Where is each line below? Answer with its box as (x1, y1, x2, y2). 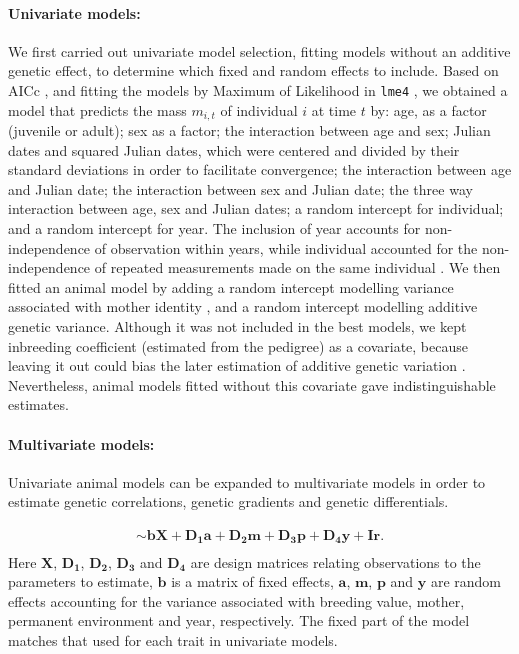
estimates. (8, 394, 69, 415)
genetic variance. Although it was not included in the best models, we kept (8, 316, 467, 337)
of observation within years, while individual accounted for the (94, 237, 478, 258)
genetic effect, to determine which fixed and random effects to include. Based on (8, 60, 499, 81)
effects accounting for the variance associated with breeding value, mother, (8, 590, 465, 611)
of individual (220, 99, 298, 120)
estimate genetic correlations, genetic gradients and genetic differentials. (8, 491, 449, 512)
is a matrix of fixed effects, (171, 571, 334, 592)
